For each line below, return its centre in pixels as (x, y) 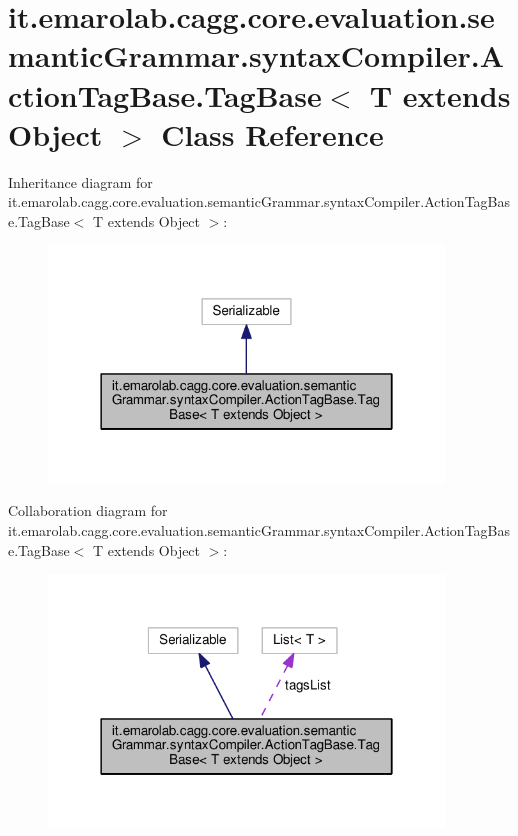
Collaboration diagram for (88, 510)
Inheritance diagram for (80, 181)
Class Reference (272, 133)
